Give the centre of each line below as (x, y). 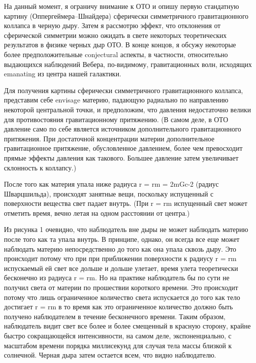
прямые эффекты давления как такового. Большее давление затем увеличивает (121, 157)
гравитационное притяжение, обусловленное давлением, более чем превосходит (123, 148)
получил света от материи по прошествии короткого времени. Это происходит (121, 287)
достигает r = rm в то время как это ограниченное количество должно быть (118, 307)
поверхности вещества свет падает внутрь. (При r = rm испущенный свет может (126, 203)
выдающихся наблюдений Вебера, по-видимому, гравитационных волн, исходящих (128, 64)
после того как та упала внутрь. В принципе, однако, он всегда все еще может (122, 239)
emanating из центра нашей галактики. (63, 74)
